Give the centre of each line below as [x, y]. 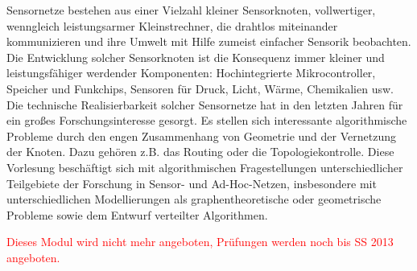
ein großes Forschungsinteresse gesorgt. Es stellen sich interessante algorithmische [207, 120]
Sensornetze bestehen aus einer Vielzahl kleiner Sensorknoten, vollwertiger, [191, 10]
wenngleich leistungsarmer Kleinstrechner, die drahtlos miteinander [172, 25]
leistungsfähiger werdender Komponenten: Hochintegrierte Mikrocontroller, [191, 73]
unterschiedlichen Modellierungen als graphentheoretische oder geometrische [194, 199]
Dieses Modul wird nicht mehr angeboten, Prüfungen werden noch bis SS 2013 [200, 242]
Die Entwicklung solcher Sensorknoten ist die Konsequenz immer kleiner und [196, 57]
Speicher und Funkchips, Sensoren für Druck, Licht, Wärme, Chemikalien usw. [200, 88]
